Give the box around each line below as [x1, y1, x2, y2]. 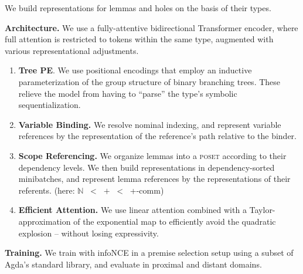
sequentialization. [18, 99, 81, 111]
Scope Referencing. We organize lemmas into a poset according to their [18, 149, 287, 161]
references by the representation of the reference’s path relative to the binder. [18, 130, 297, 142]
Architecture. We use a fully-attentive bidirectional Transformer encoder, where [5, 21, 298, 33]
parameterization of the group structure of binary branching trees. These [18, 75, 281, 87]
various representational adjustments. [5, 44, 139, 56]
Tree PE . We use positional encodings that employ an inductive [18, 64, 252, 76]
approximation [18, 215, 71, 227]
